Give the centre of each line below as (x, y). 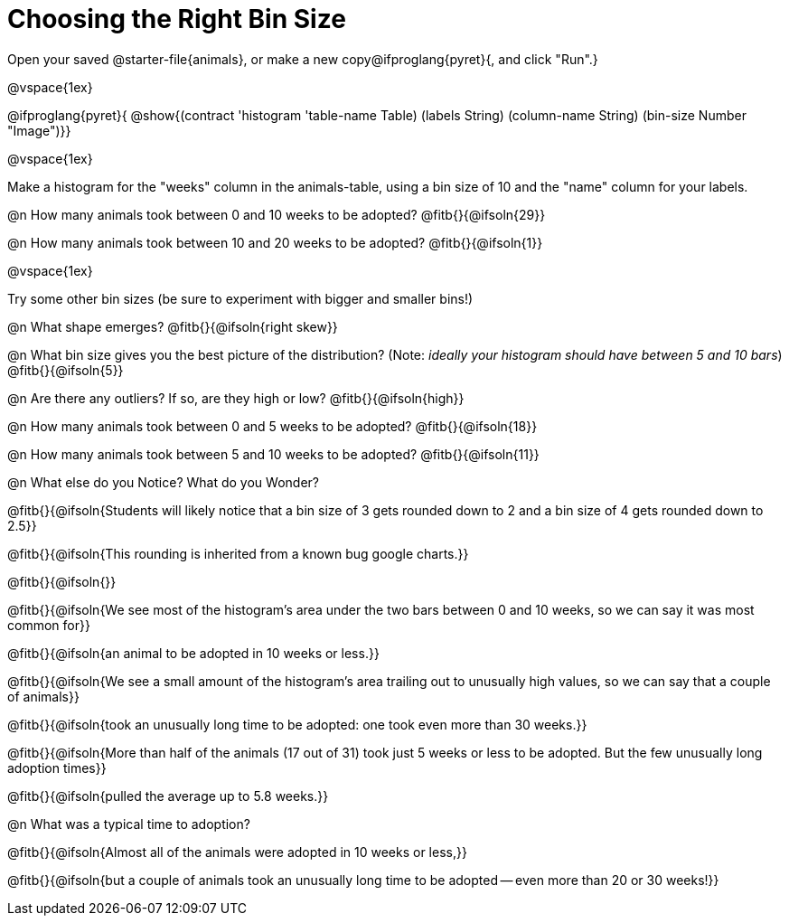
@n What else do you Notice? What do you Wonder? (163, 482)
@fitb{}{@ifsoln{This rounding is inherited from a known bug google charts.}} (238, 553)
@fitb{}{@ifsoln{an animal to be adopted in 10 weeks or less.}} (193, 653)
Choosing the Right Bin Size (177, 19)
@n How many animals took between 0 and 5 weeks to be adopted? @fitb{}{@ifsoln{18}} (272, 426)
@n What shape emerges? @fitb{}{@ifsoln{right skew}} (173, 326)
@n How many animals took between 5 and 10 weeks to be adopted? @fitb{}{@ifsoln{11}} (273, 454)
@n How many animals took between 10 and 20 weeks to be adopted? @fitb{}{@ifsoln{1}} (275, 242)
